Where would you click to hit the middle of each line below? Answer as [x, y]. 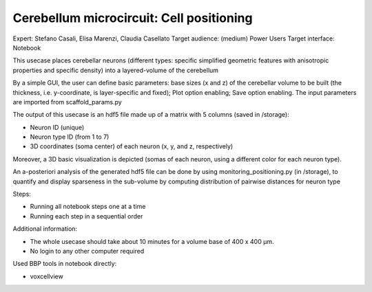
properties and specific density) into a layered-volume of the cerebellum [116, 70]
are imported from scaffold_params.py [67, 102]
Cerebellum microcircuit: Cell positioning [133, 18]
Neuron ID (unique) [57, 127]
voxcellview [46, 276]
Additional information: [45, 229]
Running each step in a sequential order [86, 216]
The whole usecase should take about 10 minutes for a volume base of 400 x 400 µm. [152, 241]
